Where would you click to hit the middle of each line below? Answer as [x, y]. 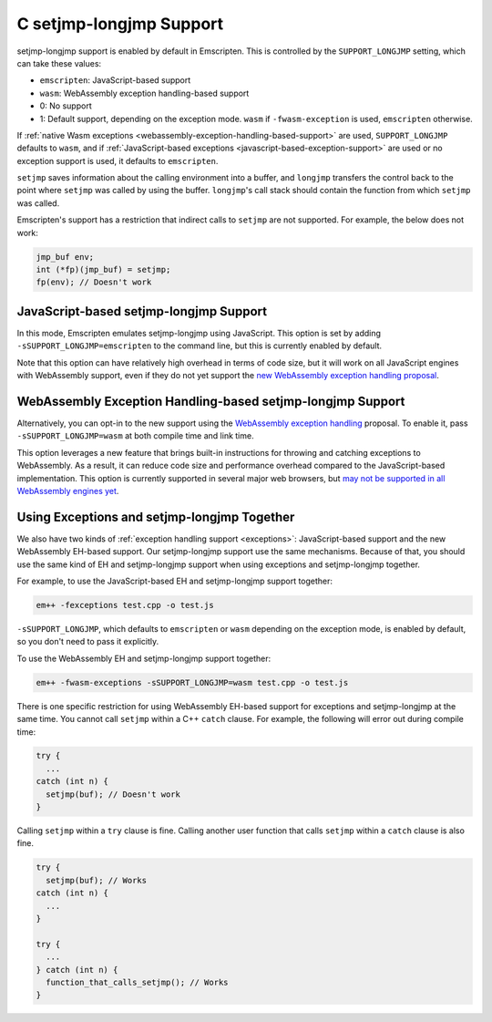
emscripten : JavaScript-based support [115, 80]
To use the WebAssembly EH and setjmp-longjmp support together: [144, 658]
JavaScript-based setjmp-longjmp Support [142, 311]
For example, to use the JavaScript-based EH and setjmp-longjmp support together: [174, 581]
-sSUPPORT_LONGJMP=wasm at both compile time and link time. [135, 436]
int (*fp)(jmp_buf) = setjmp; [103, 269]
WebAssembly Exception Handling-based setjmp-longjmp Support [211, 401]
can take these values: [59, 63]
